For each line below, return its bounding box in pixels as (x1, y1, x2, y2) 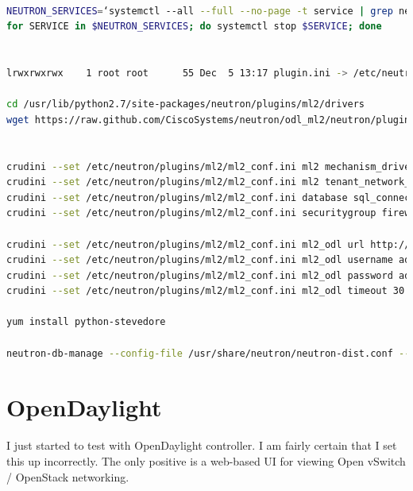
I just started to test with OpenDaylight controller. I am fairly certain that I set (6, 437, 397, 454)
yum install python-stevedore (6, 316, 166, 328)
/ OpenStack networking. (6, 468, 129, 485)
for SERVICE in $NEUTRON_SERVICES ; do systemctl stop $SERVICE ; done (6, 21, 382, 33)
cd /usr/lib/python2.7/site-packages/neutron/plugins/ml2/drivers (6, 99, 365, 110)
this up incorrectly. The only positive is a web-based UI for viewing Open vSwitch (6, 452, 406, 469)
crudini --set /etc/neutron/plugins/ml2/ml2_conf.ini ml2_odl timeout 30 (6, 285, 405, 297)
